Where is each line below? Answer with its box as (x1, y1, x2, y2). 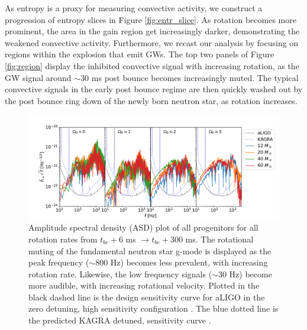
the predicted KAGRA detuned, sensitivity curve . (28, 314, 211, 326)
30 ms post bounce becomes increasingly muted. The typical (80, 71, 299, 83)
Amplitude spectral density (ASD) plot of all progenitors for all (28, 221, 258, 234)
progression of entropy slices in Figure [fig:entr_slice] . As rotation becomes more (5, 13, 296, 25)
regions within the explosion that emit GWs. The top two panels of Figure (5, 48, 274, 60)
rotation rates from (28, 232, 98, 245)
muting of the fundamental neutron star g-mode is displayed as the (28, 244, 272, 257)
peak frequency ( (28, 256, 89, 268)
